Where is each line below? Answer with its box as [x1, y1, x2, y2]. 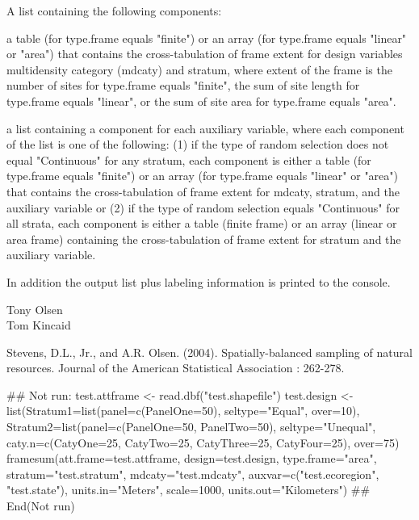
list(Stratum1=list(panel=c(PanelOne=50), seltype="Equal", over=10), [6, 402, 360, 419]
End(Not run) [6, 497, 75, 514]
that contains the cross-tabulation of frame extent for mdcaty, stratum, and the [6, 182, 400, 199]
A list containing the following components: [6, 2, 222, 19]
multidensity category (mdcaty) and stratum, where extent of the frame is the [6, 61, 392, 78]
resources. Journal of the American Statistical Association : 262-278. [6, 359, 345, 376]
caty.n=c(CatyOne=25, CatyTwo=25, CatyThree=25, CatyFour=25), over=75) [6, 434, 400, 451]
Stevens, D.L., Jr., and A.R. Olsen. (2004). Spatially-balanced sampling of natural [6, 343, 413, 360]
